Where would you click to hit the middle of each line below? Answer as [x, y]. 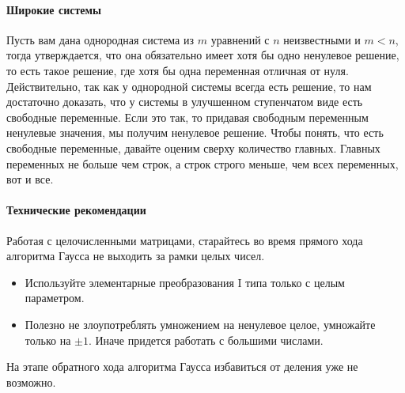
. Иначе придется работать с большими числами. [206, 340]
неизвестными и [322, 39]
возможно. [31, 382]
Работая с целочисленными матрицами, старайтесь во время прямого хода [185, 240]
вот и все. [30, 179]
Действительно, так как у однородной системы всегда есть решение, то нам [189, 86]
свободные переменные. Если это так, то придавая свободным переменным [187, 117]
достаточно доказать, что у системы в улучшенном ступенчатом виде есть [185, 102]
